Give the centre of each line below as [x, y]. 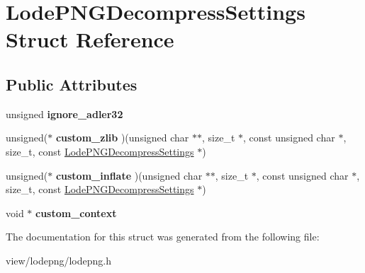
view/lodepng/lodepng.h [58, 260]
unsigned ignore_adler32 [64, 114]
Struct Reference [90, 39]
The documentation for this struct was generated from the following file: [163, 237]
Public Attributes [72, 84]
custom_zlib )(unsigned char [122, 138]
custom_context [76, 213]
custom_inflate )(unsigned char [129, 175]
